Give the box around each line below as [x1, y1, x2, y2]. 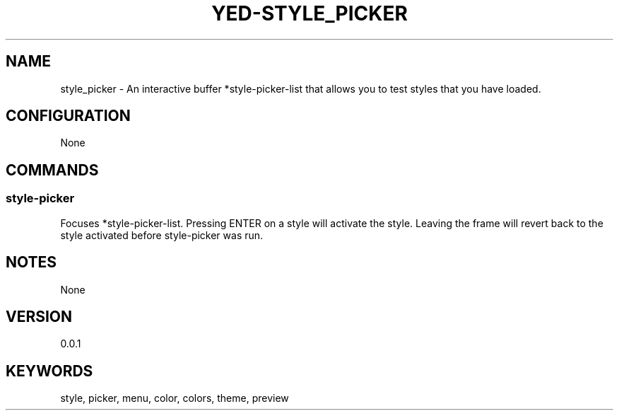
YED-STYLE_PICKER [211, 1, 408, 25]
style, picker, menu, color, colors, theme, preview [60, 392, 289, 405]
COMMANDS [6, 161, 99, 179]
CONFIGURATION [6, 107, 131, 125]
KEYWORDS [6, 362, 93, 380]
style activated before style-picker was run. [60, 229, 264, 241]
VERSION [6, 307, 73, 325]
